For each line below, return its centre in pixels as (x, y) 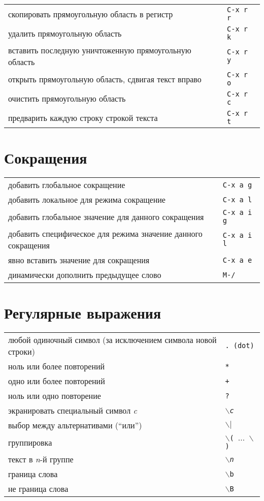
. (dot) (240, 346)
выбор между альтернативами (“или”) (75, 425)
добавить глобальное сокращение (67, 185)
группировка (30, 442)
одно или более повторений (57, 381)
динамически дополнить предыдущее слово (85, 275)
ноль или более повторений (57, 366)
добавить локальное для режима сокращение (87, 200)
